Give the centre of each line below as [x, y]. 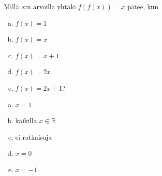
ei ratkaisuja [34, 136]
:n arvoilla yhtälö [51, 6]
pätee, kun [143, 6]
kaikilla [26, 120]
